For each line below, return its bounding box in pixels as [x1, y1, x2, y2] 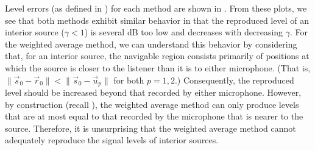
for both [113, 73, 144, 86]
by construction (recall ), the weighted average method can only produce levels [5, 98, 299, 110]
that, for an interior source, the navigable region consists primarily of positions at [5, 49, 310, 62]
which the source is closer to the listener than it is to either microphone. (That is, [5, 61, 311, 74]
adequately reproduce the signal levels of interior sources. [5, 134, 219, 146]
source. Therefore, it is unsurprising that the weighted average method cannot [5, 121, 296, 134]
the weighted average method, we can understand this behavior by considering [5, 37, 297, 50]
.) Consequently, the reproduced [174, 73, 294, 86]
